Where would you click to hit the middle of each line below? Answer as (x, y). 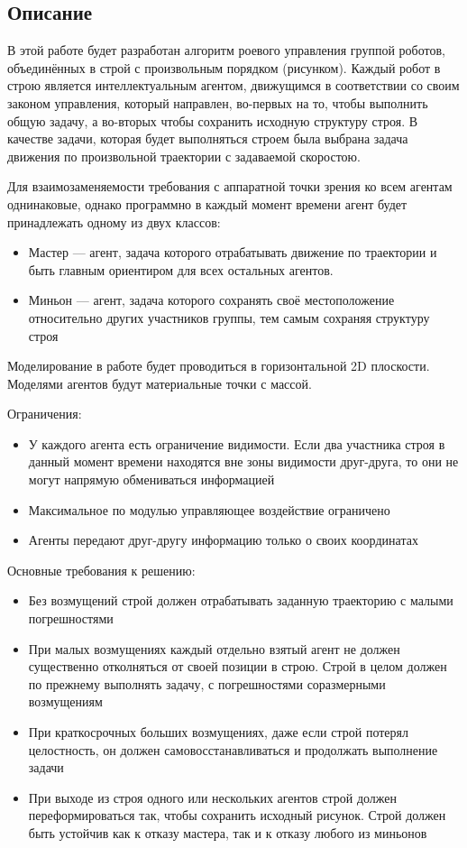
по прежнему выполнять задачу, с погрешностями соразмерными (207, 683)
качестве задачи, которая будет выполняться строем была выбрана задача (208, 138)
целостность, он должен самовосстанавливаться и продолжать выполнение (233, 749)
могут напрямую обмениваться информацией (151, 479)
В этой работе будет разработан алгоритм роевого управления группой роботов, (226, 50)
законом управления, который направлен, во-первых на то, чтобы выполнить (218, 102)
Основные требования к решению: (101, 570)
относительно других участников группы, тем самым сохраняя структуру (229, 317)
